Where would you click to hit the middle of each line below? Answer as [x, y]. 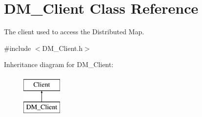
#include [18, 48]
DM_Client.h [62, 48]
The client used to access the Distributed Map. [74, 32]
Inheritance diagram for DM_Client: [59, 64]
